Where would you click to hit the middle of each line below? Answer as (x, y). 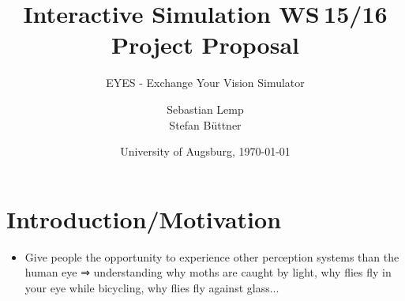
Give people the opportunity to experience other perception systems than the (212, 256)
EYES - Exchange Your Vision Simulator (205, 83)
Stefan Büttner (205, 124)
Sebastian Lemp (205, 109)
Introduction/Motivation (144, 218)
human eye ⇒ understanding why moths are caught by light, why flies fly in (208, 272)
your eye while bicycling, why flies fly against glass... (152, 287)
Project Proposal (205, 45)
